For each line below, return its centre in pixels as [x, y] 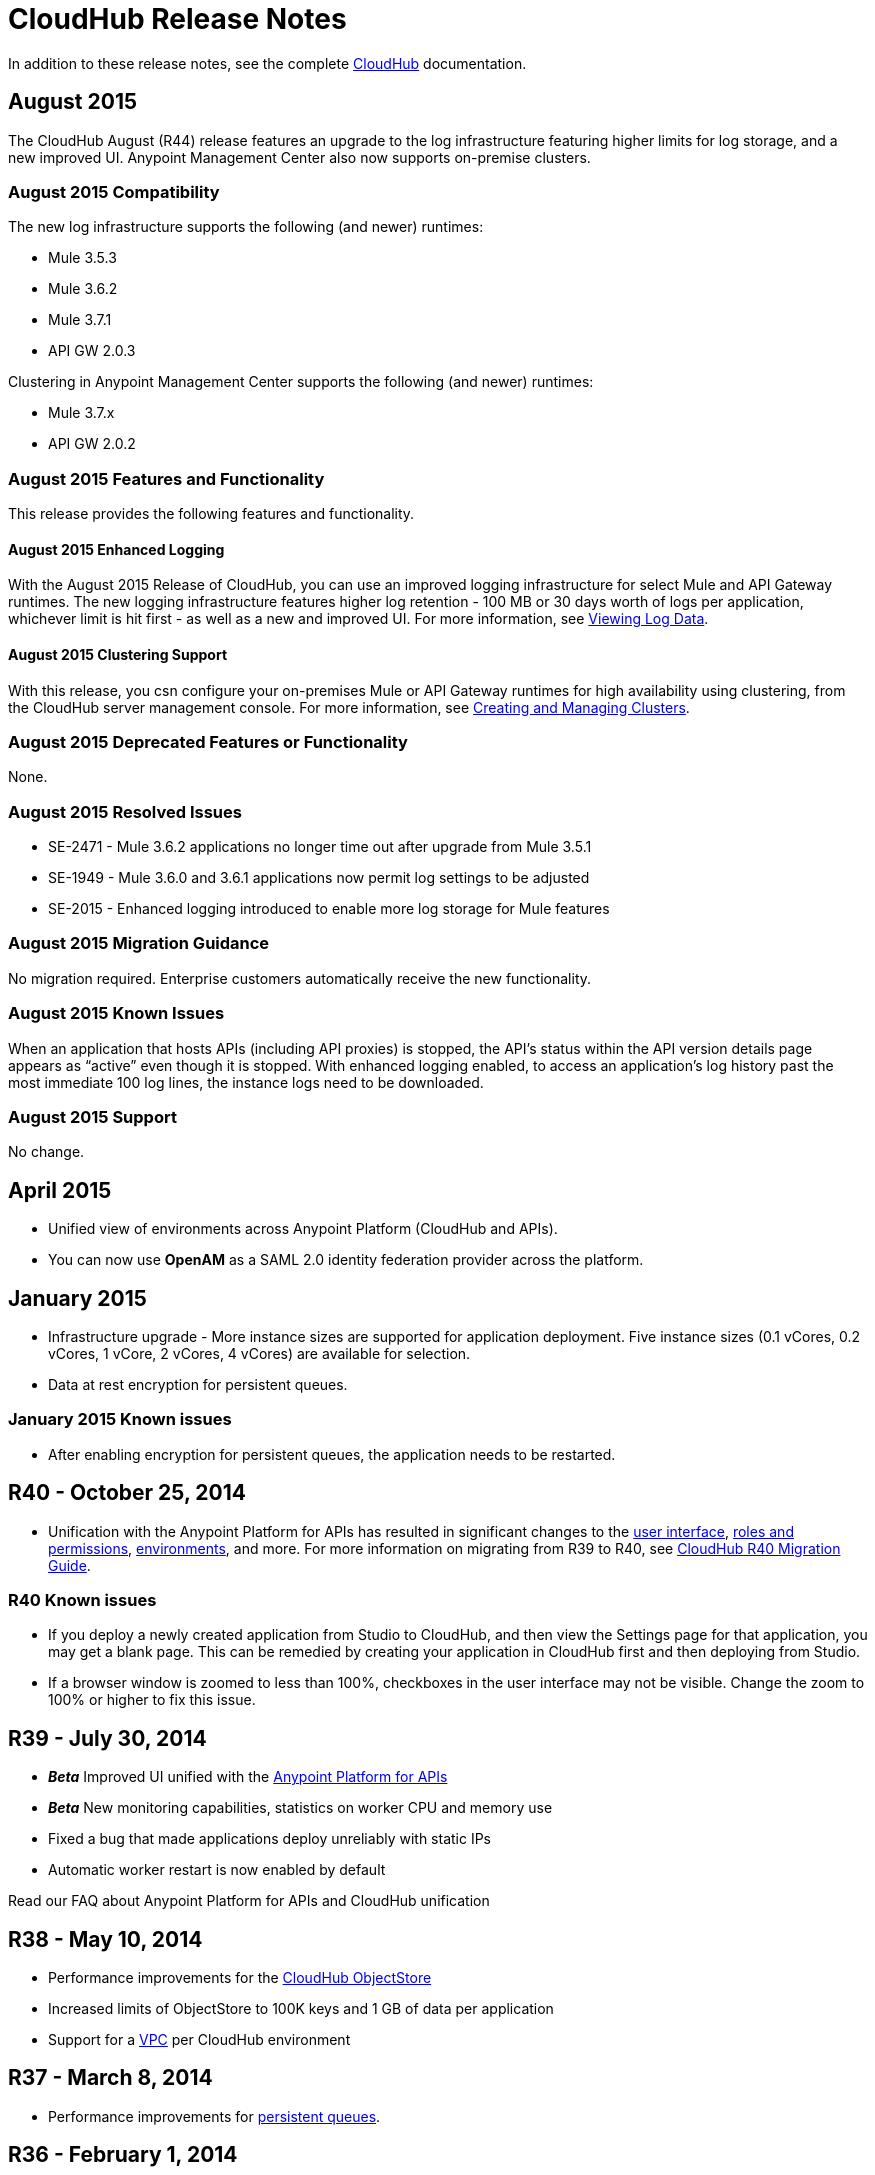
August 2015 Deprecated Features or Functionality [208, 741]
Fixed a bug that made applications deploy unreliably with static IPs [270, 1839]
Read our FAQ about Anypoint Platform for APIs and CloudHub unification [249, 1901]
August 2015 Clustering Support [118, 654]
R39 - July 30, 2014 [107, 1738]
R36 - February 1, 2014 [123, 2155]
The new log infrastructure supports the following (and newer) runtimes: [246, 227]
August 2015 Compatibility [114, 191]
